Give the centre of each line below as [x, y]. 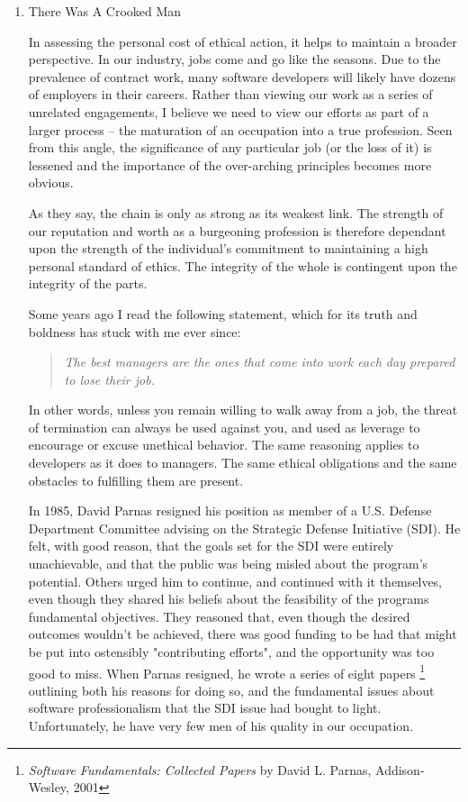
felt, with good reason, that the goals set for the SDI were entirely [211, 546]
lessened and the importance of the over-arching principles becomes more [230, 164]
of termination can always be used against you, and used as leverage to [224, 427]
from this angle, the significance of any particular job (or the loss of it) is [230, 147]
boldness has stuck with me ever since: [135, 331]
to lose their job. [109, 379]
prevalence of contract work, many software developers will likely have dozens [242, 76]
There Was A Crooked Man [105, 11]
